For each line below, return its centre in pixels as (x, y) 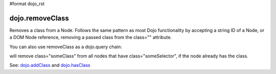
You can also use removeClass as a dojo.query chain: (66, 47)
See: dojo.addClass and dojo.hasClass (50, 65)
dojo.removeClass (39, 18)
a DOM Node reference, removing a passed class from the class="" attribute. (91, 38)
